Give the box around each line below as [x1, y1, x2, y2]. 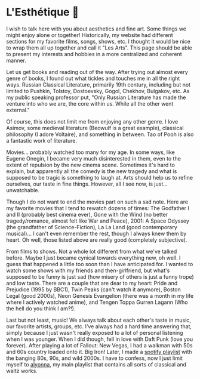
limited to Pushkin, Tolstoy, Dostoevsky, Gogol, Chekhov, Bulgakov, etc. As [6, 87, 190, 94]
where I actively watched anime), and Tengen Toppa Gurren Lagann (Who [6, 298, 188, 306]
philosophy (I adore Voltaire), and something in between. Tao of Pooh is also [6, 131, 194, 138]
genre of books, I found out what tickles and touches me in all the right [6, 75, 180, 82]
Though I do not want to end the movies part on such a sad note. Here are [6, 198, 189, 205]
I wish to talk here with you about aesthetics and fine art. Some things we [6, 25, 187, 32]
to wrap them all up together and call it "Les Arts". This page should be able [6, 44, 192, 51]
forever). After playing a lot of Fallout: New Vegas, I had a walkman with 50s [6, 341, 193, 349]
